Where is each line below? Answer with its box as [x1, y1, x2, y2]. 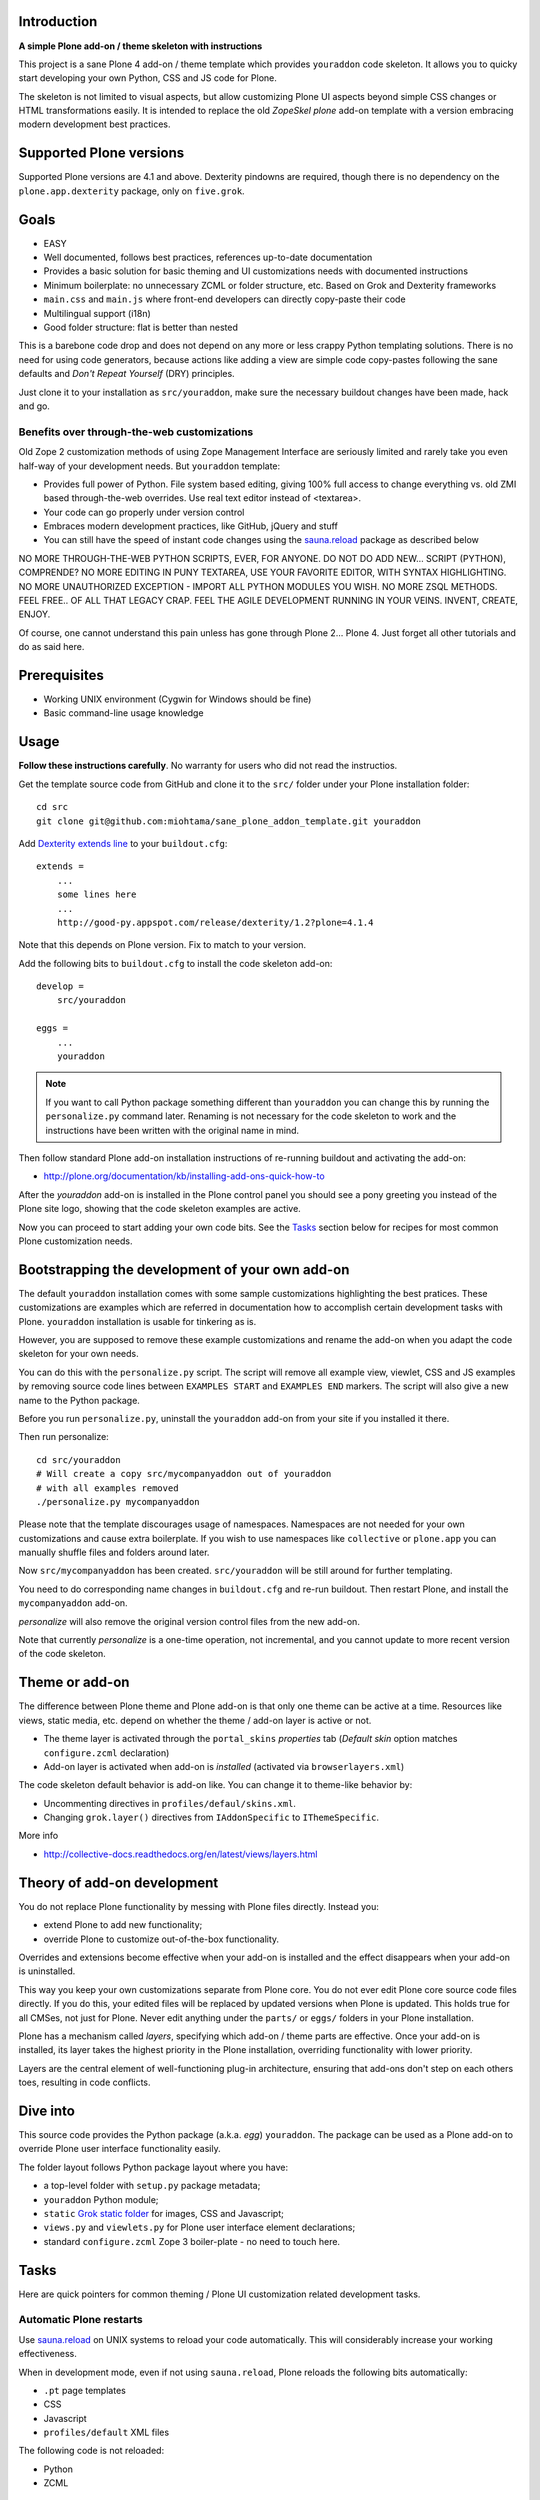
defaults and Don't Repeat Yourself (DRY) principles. [18, 368, 235, 380]
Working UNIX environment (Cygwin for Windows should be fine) [43, 693, 312, 705]
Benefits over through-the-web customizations [18, 425, 254, 439]
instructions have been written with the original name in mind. [45, 1124, 300, 1136]
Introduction [18, 13, 98, 30]
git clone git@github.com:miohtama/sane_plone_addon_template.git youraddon [36, 815, 422, 827]
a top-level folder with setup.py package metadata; [43, 2180, 261, 2192]
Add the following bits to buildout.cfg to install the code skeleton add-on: [18, 957, 333, 969]
